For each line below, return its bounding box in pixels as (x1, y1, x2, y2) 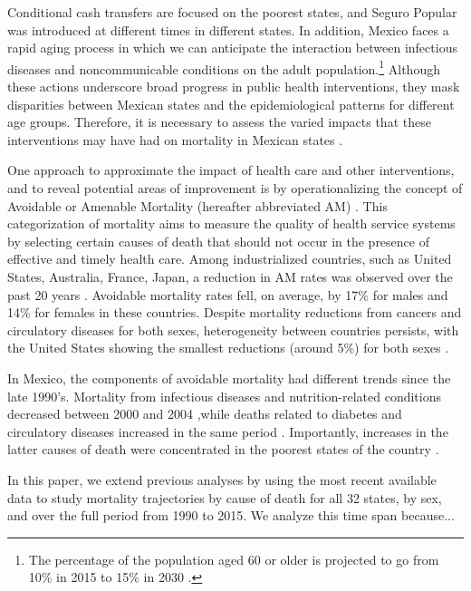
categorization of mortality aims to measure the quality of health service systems (7, 214, 456, 233)
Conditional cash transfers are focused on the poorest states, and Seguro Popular (7, 3, 457, 21)
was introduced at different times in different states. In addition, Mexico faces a (7, 20, 449, 39)
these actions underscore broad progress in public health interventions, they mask (7, 77, 460, 96)
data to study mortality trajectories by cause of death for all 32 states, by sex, (7, 488, 442, 507)
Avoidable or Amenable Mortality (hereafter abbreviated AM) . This (7, 196, 388, 215)
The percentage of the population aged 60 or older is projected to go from (28, 549, 439, 568)
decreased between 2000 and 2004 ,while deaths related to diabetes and (7, 404, 402, 423)
